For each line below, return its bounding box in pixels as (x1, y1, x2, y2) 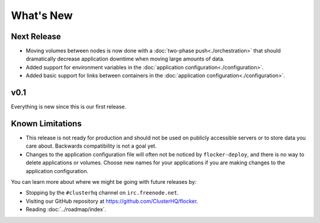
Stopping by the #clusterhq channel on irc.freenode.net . (25, 189, 179, 196)
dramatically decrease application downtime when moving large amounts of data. (25, 55, 225, 62)
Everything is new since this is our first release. (11, 103, 127, 110)
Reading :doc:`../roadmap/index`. (25, 206, 107, 213)
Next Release (11, 31, 62, 42)
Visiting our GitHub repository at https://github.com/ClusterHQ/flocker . (25, 197, 199, 205)
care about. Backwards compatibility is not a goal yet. (25, 142, 157, 149)
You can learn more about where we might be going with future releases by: (11, 179, 197, 185)
